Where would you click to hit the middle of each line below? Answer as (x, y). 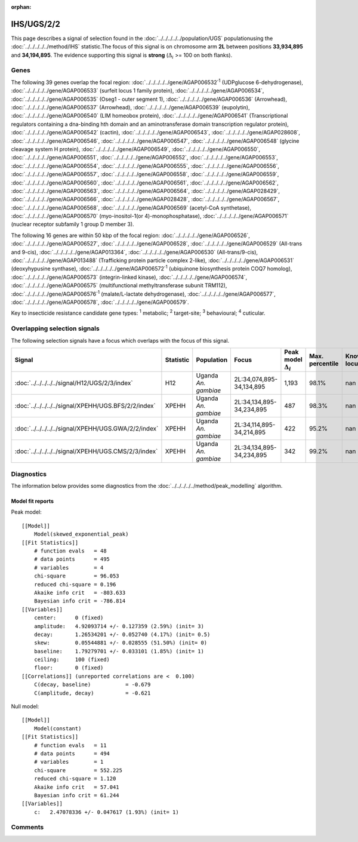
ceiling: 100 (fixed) (72, 660)
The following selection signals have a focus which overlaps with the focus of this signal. (120, 340)
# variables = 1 (69, 762)
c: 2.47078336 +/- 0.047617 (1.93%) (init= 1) (106, 812)
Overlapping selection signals (55, 328)
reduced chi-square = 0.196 (75, 584)
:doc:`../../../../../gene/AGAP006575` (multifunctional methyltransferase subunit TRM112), (119, 285)
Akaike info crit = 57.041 (76, 787)
